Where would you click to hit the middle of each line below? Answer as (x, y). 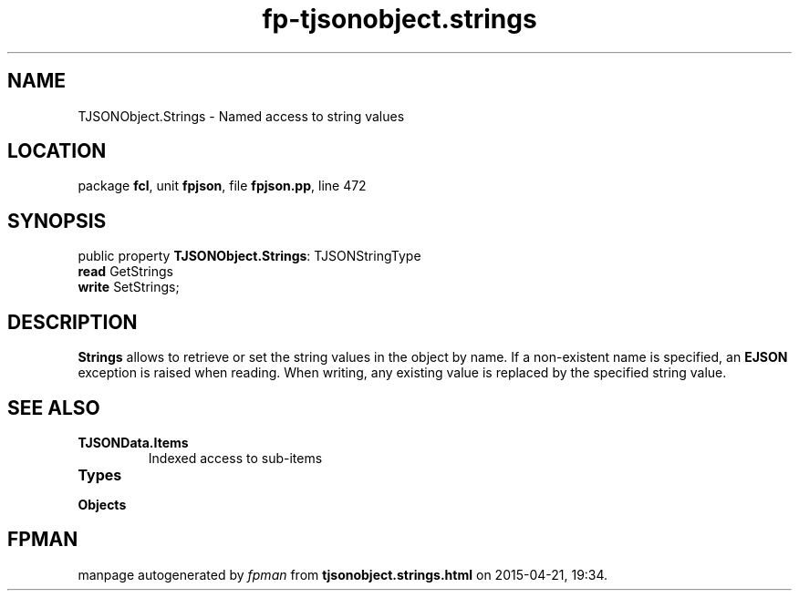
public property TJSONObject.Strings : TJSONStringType (249, 256)
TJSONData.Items (133, 442)
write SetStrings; (129, 287)
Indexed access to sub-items (235, 458)
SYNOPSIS (57, 221)
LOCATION (57, 151)
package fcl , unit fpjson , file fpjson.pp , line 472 (222, 186)
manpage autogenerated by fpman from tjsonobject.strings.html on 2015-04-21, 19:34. (343, 574)
